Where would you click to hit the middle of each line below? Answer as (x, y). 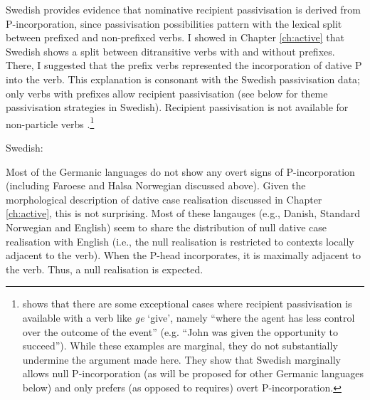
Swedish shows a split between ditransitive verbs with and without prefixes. (170, 51)
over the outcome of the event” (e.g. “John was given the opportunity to (180, 331)
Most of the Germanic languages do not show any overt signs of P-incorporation (180, 171)
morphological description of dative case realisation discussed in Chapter (164, 199)
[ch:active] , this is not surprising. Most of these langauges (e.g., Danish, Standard (183, 213)
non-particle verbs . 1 (50, 122)
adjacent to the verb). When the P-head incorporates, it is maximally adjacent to (184, 255)
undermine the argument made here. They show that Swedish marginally (181, 359)
